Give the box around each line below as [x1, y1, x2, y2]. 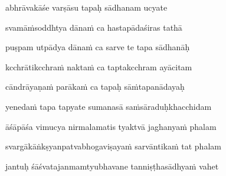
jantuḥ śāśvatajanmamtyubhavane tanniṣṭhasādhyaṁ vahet [5, 159, 219, 172]
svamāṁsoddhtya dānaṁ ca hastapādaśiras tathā [5, 21, 182, 33]
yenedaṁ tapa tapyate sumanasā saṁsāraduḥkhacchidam [5, 100, 212, 112]
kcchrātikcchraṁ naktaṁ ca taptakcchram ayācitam [5, 60, 192, 73]
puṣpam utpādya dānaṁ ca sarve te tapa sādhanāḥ [5, 41, 190, 53]
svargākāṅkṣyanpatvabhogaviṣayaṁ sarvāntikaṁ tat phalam [5, 140, 221, 152]
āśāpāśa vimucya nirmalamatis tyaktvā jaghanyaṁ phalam [5, 120, 217, 132]
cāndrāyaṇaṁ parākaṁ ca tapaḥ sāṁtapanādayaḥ [5, 80, 185, 93]
